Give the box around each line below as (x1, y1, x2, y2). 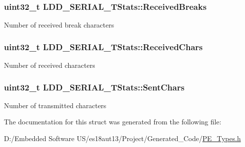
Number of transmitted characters (4, 100, 107, 110)
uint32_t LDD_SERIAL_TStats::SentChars (4, 81, 185, 93)
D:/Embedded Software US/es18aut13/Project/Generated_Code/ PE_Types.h (4, 133, 241, 144)
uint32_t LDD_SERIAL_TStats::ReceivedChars (4, 40, 203, 53)
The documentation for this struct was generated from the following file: (4, 117, 221, 127)
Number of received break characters (4, 20, 114, 30)
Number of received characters (4, 60, 95, 70)
